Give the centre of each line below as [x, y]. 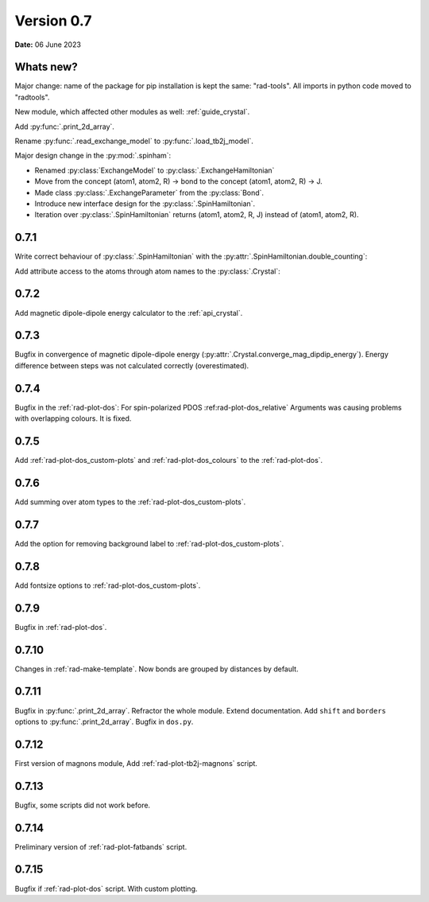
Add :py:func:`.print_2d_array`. [65, 126]
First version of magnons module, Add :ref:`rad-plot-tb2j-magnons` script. [136, 763]
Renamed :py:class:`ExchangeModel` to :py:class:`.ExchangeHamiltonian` [155, 170]
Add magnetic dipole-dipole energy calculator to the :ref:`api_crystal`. [129, 313]
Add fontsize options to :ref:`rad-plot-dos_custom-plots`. [108, 585]
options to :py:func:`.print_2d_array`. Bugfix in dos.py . [104, 721]
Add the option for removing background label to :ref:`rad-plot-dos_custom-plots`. [149, 543]
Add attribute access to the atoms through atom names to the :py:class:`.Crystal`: [148, 271]
